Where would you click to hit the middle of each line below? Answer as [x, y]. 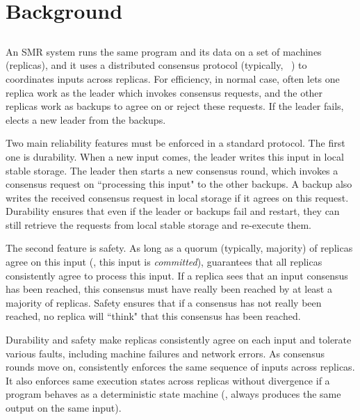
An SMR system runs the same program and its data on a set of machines [164, 51]
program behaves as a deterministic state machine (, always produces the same [173, 394]
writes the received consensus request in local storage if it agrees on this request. [177, 197]
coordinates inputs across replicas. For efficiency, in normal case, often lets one [173, 78]
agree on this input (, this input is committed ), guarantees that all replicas [164, 262]
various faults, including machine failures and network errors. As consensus [165, 353]
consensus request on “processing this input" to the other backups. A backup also [179, 184]
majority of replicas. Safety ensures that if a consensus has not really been [164, 302]
